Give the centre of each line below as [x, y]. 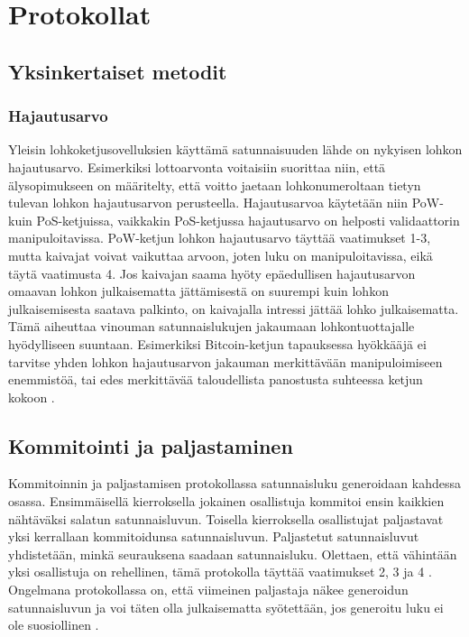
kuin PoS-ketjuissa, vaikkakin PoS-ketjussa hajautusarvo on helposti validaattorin [234, 220]
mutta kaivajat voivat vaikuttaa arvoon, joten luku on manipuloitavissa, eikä [221, 255]
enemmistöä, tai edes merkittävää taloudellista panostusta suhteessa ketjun [216, 379]
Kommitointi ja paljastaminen [151, 445]
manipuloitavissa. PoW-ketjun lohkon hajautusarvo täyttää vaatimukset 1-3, [220, 238]
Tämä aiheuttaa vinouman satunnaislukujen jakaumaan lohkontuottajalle [212, 326]
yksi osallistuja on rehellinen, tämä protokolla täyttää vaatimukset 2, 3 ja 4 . [220, 572]
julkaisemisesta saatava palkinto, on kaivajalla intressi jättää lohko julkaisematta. [234, 308]
